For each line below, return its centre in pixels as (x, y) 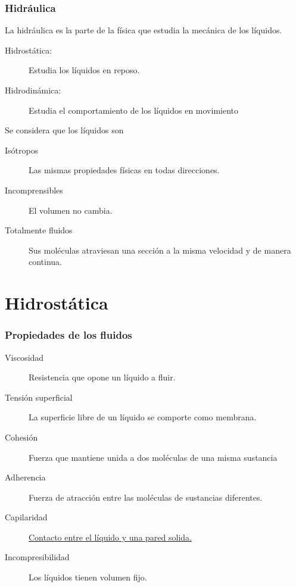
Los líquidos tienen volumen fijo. (88, 577)
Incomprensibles (34, 190)
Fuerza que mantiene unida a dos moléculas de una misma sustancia (153, 457)
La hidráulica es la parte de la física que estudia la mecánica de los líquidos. (144, 30)
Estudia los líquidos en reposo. (84, 70)
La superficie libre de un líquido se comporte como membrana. (143, 417)
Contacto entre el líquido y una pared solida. (110, 537)
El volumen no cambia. (71, 210)
